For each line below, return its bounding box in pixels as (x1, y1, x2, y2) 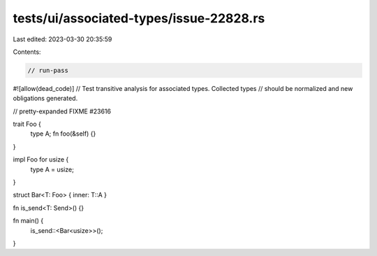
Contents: (13, 48, 41, 56)
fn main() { (13, 217, 44, 225)
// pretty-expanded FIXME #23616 (13, 107, 112, 115)
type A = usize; (30, 165, 75, 173)
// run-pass (27, 66, 69, 74)
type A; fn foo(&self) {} (30, 129, 96, 138)
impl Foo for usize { (13, 155, 69, 164)
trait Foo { (13, 120, 42, 129)
